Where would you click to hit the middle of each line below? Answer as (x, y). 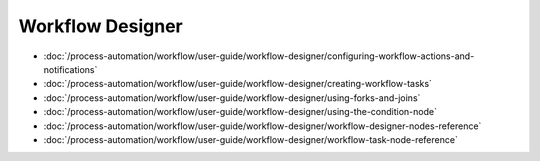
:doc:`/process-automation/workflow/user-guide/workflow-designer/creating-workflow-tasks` (237, 84)
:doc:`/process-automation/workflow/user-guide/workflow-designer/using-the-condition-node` (240, 112)
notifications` (70, 69)
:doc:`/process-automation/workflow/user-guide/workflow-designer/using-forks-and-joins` (232, 97)
